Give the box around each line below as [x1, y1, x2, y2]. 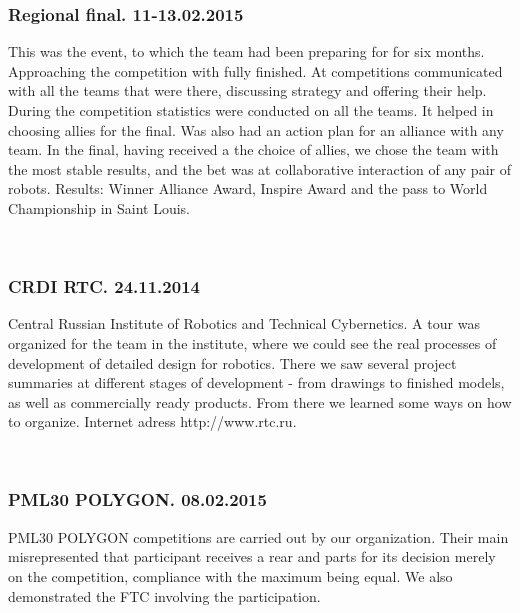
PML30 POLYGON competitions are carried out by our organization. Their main [8, 526, 509, 547]
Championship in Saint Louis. [8, 197, 190, 218]
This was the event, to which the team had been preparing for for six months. [8, 41, 485, 62]
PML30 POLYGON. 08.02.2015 [8, 487, 267, 512]
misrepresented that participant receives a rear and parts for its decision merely [8, 546, 496, 567]
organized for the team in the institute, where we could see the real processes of [8, 332, 497, 353]
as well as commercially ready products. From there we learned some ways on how [8, 391, 512, 412]
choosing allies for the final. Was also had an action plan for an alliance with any [8, 119, 504, 140]
